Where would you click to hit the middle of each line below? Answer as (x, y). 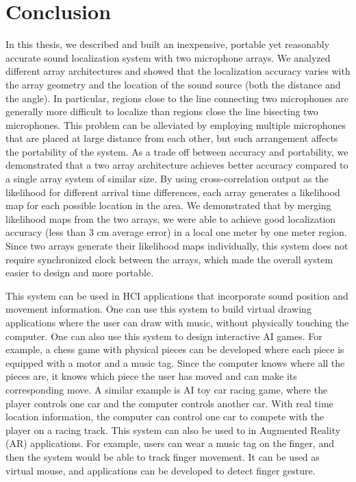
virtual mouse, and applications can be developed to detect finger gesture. (161, 470)
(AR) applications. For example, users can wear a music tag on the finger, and (170, 443)
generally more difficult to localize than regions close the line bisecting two (162, 111)
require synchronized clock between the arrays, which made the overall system (169, 259)
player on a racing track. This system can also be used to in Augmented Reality (173, 430)
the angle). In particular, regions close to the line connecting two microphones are (177, 98)
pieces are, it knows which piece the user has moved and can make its (151, 376)
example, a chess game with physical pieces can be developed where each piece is (175, 349)
